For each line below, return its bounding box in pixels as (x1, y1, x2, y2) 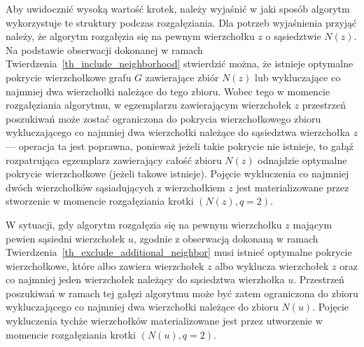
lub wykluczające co (255, 69, 341, 84)
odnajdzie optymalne (258, 152, 347, 167)
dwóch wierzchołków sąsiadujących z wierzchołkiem (6, 179, 225, 194)
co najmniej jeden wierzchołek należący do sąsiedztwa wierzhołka (6, 272, 285, 287)
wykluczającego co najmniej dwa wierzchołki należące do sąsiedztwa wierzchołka (6, 125, 350, 140)
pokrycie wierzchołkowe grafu (6, 69, 132, 84)
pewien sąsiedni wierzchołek (6, 231, 125, 245)
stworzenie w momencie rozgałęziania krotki (6, 193, 194, 208)
